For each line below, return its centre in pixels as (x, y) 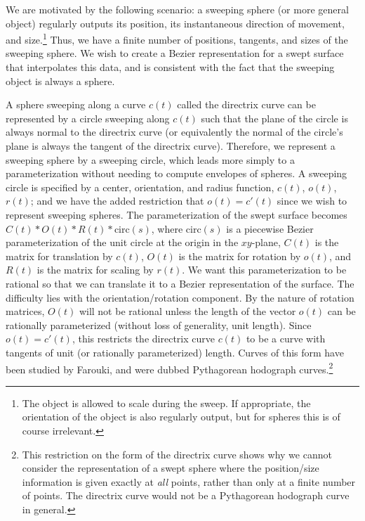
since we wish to (312, 201)
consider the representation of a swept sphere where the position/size (171, 468)
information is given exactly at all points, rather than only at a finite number (189, 481)
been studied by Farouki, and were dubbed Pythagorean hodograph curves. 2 (170, 368)
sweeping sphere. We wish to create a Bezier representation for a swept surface (175, 53)
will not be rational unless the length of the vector (187, 311)
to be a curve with (286, 339)
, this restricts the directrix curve (143, 339)
